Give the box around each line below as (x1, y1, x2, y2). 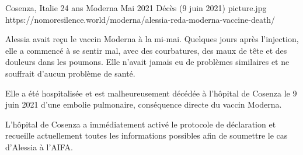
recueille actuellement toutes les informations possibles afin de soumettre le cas (5, 129, 288, 142)
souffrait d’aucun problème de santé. (5, 67, 135, 79)
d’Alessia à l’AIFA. (5, 140, 73, 153)
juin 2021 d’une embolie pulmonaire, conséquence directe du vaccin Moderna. (5, 98, 282, 111)
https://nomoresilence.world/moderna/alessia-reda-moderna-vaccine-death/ (5, 13, 276, 25)
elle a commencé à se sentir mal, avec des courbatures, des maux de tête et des (5, 44, 287, 56)
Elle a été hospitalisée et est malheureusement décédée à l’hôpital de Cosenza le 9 (5, 87, 297, 99)
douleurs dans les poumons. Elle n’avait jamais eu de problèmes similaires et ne (5, 56, 290, 68)
